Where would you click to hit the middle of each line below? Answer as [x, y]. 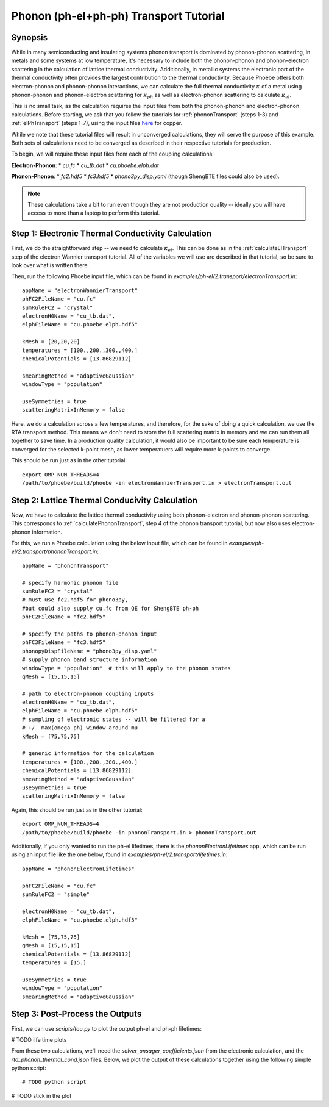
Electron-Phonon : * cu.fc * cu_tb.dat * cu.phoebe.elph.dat [85, 165]
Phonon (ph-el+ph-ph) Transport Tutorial [118, 16]
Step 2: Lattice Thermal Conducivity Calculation [104, 500]
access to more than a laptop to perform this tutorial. [94, 213]
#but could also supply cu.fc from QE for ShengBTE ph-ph [111, 608]
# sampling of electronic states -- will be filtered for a [114, 719]
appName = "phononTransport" [65, 565]
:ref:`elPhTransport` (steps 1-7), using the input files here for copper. [97, 123]
